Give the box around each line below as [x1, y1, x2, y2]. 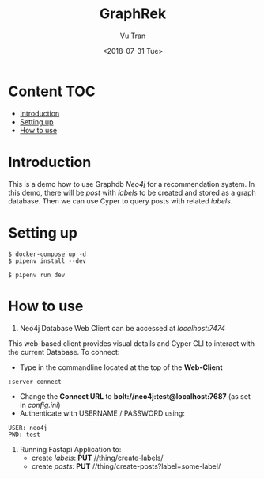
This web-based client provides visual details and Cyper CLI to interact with [8, 338, 255, 348]
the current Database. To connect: [8, 347, 120, 356]
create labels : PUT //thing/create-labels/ [31, 453, 164, 462]
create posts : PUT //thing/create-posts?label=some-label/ [31, 461, 221, 471]
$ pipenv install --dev [8, 257, 87, 265]
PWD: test [8, 431, 41, 439]
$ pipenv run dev [8, 271, 66, 279]
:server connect [8, 378, 62, 386]
